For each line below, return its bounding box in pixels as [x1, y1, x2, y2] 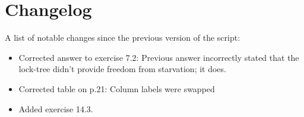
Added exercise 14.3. [18, 102, 93, 115]
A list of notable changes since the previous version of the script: [5, 31, 240, 44]
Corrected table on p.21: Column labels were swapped [18, 82, 215, 95]
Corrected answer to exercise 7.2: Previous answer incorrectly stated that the [18, 51, 299, 63]
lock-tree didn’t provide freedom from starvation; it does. [18, 63, 226, 75]
